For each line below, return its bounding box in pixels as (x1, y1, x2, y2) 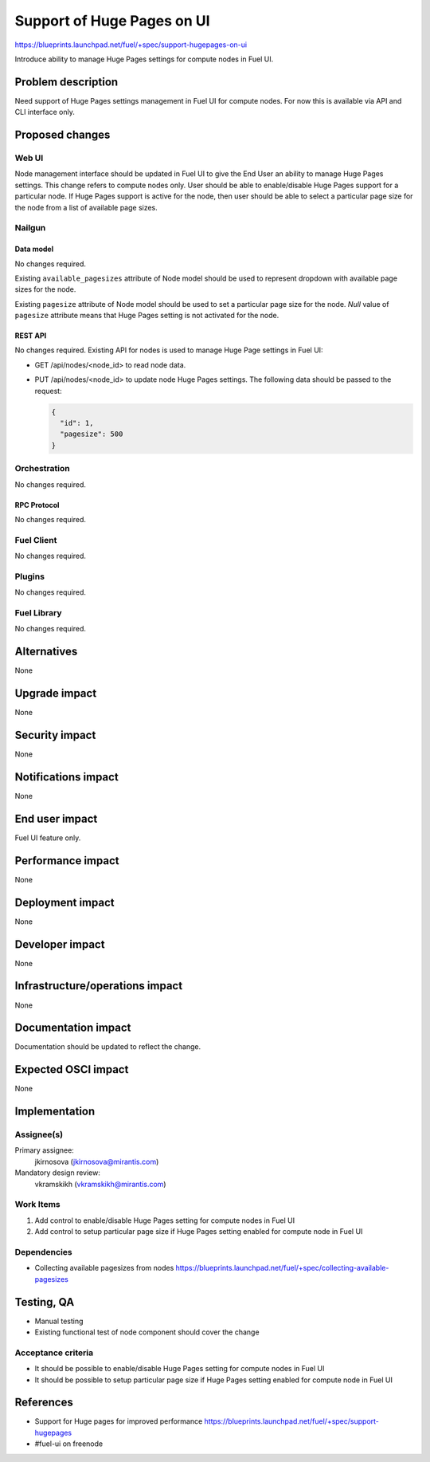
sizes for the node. (14, 285, 76, 294)
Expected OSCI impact (14, 1063, 129, 1076)
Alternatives (14, 645, 78, 658)
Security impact (14, 728, 96, 741)
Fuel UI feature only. (14, 833, 81, 843)
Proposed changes (14, 128, 111, 142)
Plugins (14, 571, 45, 582)
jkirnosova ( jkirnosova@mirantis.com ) (34, 1157, 159, 1166)
